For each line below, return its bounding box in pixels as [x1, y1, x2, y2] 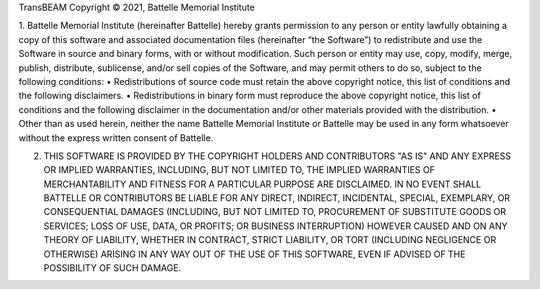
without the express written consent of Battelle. [18, 131, 214, 144]
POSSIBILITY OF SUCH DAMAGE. [43, 262, 182, 274]
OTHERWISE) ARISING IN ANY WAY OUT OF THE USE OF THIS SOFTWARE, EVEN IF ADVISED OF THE [43, 248, 466, 260]
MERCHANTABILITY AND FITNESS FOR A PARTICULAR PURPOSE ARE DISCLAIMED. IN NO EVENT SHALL [43, 178, 482, 190]
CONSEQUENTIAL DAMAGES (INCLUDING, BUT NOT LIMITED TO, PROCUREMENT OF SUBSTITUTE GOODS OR [43, 206, 507, 218]
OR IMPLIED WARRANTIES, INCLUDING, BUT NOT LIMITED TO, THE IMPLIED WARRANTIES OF [43, 164, 435, 176]
